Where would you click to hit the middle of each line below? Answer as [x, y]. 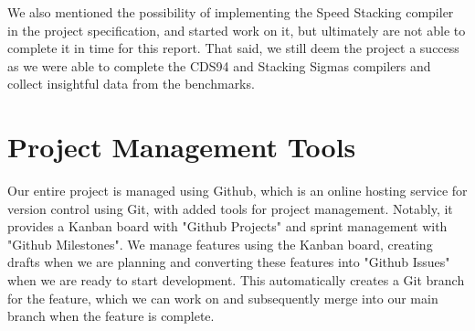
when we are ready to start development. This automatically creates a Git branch [236, 280]
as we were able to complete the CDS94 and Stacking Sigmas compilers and [219, 65]
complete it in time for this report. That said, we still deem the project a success [233, 48]
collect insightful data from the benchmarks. [131, 84]
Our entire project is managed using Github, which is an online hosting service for [237, 191]
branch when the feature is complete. [111, 316]
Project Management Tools [182, 147]
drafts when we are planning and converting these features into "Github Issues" [229, 262]
